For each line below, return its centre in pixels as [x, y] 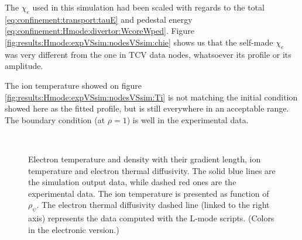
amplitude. [24, 66]
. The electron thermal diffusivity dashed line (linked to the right [153, 205]
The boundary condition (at [55, 119]
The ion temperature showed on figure [73, 85]
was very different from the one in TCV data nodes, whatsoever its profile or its [148, 54]
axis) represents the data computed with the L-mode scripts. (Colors [151, 218]
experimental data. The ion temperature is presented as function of [149, 193]
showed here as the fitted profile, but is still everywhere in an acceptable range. [147, 108]
